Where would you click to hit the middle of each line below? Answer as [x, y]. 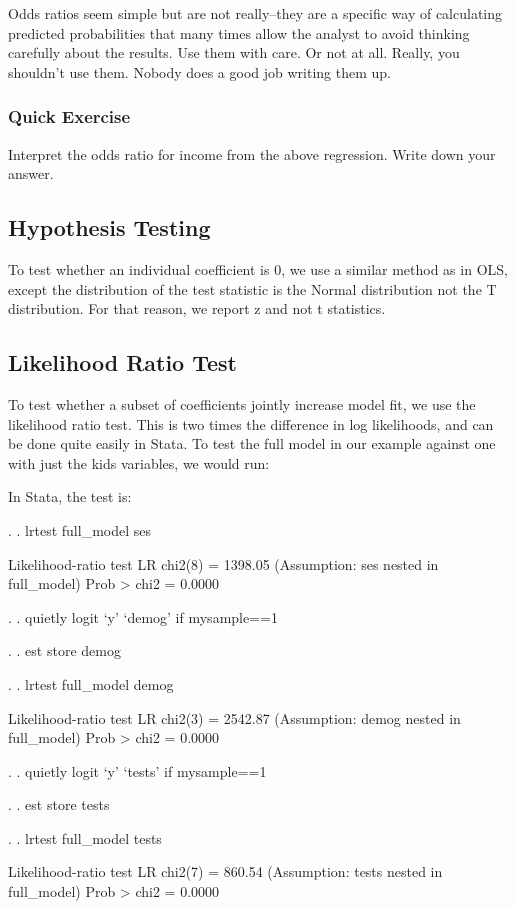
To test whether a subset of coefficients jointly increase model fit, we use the [242, 403]
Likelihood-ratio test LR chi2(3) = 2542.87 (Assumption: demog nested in [234, 717]
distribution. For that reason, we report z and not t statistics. [197, 308]
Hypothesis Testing [109, 227]
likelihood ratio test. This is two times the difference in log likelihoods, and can [251, 423]
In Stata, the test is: [70, 496]
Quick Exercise [69, 116]
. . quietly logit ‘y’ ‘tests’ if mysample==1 [137, 770]
